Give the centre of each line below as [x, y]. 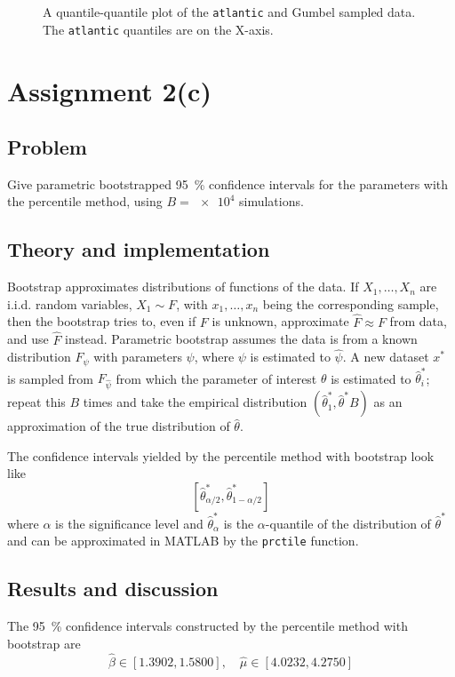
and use [28, 339]
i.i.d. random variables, [70, 303]
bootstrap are [44, 643]
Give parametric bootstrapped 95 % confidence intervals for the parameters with [228, 183]
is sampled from [51, 378]
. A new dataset [386, 357]
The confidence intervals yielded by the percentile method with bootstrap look [221, 455]
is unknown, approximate [280, 321]
